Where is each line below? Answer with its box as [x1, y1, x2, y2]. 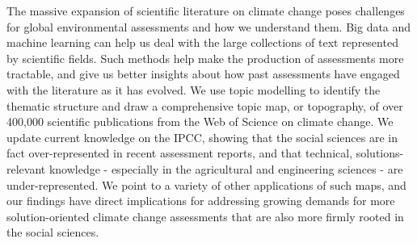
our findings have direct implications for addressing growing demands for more [6, 192, 395, 209]
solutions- [356, 145, 404, 161]
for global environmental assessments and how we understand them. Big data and [6, 18, 411, 35]
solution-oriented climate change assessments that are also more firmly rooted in [6, 207, 404, 224]
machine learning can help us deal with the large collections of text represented [6, 34, 398, 51]
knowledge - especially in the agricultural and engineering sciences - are [48, 160, 403, 177]
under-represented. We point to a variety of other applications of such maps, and [6, 176, 406, 193]
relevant [6, 160, 46, 177]
